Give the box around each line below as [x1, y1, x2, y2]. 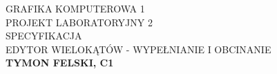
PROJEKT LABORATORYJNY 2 [6, 15, 153, 29]
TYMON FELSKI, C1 [6, 55, 114, 70]
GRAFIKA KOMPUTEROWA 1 [6, 1, 145, 15]
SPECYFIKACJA [6, 28, 82, 43]
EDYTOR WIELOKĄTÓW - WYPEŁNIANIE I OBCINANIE [6, 41, 271, 56]
